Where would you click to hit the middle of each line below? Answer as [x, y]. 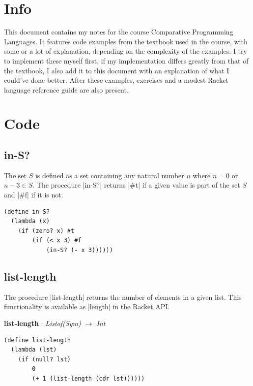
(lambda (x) [30, 221]
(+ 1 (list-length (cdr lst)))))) [88, 378]
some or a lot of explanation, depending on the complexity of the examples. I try [126, 51]
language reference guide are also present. [66, 89]
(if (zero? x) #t [46, 231]
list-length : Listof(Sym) [42, 323]
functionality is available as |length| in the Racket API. [87, 306]
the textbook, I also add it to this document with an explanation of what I [117, 70]
